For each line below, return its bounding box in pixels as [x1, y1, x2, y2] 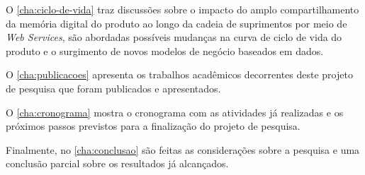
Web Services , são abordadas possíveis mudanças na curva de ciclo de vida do [6, 30, 342, 44]
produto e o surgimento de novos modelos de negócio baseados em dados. [6, 43, 324, 58]
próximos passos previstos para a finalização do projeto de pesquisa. [6, 119, 301, 133]
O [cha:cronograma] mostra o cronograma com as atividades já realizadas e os [6, 104, 344, 119]
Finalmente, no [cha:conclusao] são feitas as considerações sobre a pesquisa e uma [6, 142, 360, 157]
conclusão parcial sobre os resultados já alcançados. [6, 156, 229, 171]
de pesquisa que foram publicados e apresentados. [6, 80, 221, 95]
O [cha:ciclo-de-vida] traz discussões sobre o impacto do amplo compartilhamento [6, 2, 359, 16]
